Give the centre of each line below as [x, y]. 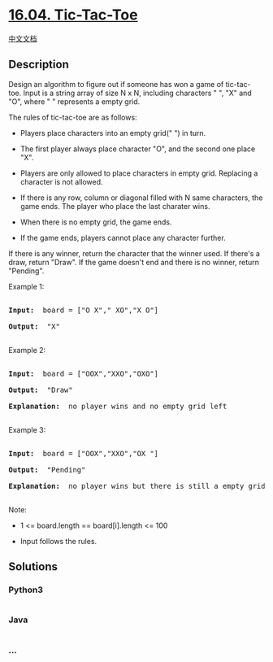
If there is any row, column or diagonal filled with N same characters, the [141, 198]
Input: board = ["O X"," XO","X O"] [84, 310]
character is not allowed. [61, 181]
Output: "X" [35, 326]
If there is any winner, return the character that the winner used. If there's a [134, 253]
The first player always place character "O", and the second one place [138, 149]
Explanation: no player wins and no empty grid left [118, 406]
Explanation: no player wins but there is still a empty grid [137, 486]
